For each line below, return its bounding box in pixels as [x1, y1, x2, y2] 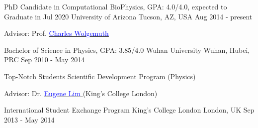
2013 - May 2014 [4, 114, 55, 125]
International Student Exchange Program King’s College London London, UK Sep [4, 105, 255, 115]
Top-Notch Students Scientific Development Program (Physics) [4, 71, 196, 81]
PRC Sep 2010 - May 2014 [4, 54, 85, 65]
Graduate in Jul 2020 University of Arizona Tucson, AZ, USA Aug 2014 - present [4, 11, 253, 21]
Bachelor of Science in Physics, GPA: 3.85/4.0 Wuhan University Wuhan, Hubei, [4, 44, 250, 55]
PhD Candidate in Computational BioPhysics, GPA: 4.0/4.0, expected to [4, 1, 227, 11]
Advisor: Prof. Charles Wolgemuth [4, 28, 109, 38]
